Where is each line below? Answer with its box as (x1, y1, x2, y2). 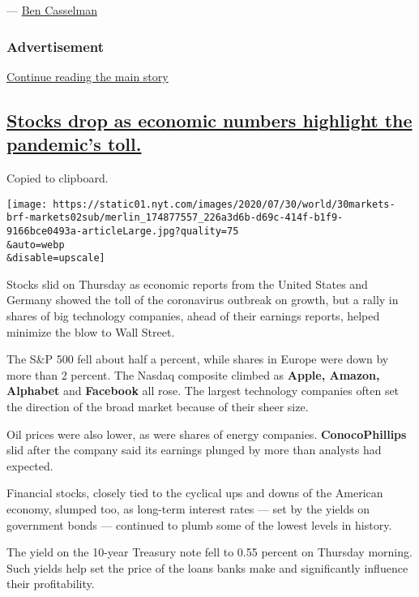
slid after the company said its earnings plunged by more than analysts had (6, 441, 382, 458)
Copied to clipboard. (6, 170, 109, 186)
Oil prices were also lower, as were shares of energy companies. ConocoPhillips (6, 425, 407, 442)
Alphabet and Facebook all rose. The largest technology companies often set (6, 382, 400, 399)
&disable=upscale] (6, 252, 105, 264)
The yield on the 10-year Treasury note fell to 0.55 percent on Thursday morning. (6, 543, 413, 560)
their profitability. (6, 575, 95, 592)
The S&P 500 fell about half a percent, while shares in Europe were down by (6, 350, 389, 367)
